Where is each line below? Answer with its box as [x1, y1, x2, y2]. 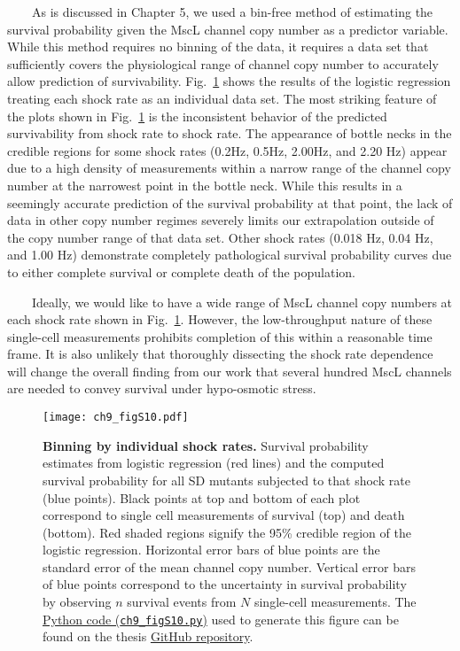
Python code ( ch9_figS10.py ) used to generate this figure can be [43, 609, 399, 628]
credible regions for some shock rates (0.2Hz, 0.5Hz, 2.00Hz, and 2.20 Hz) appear [7, 141, 448, 159]
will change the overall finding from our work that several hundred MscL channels [7, 361, 452, 380]
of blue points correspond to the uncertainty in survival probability [43, 575, 407, 593]
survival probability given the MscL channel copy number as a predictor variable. [7, 19, 448, 38]
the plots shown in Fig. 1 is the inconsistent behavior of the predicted [7, 106, 387, 125]
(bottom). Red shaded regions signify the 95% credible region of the [43, 523, 411, 541]
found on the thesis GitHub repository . [43, 627, 253, 646]
